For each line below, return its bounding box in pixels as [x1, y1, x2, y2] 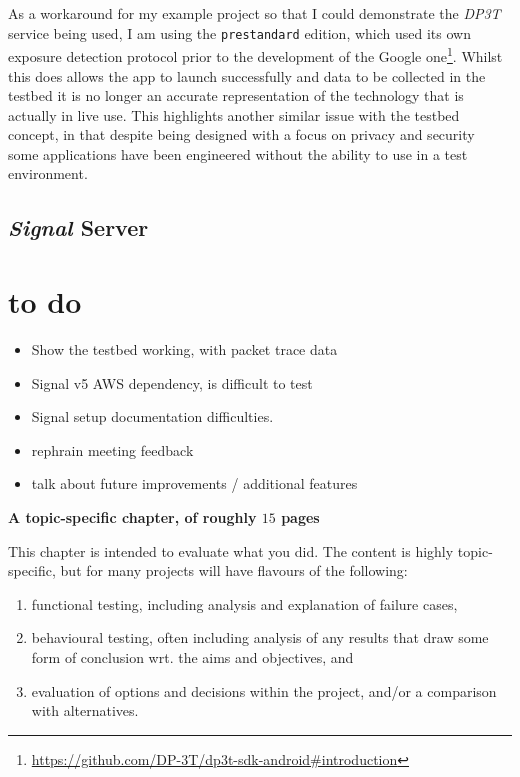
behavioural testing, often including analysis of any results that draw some [31, 627, 489, 648]
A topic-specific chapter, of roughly [8, 506, 257, 527]
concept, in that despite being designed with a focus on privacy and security [8, 124, 475, 145]
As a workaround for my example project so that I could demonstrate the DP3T [8, 3, 501, 23]
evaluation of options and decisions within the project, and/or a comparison [31, 680, 497, 701]
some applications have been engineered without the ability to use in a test [8, 143, 468, 164]
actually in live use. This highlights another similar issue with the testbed [8, 104, 460, 125]
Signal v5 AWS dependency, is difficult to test [31, 372, 313, 393]
